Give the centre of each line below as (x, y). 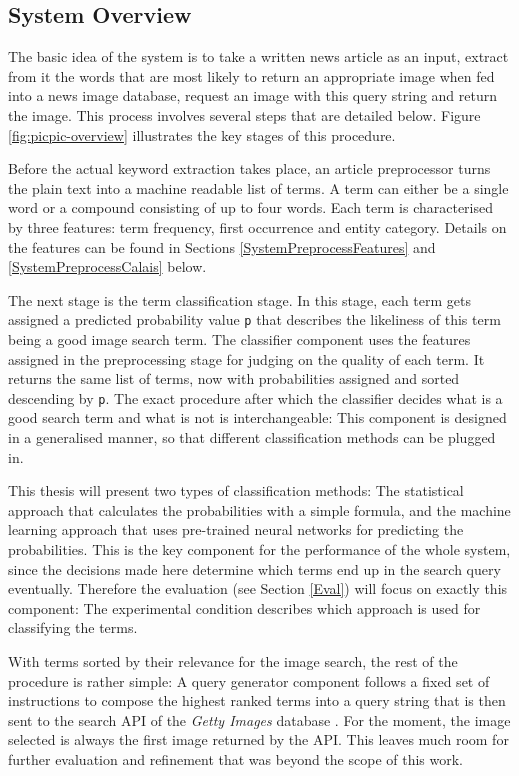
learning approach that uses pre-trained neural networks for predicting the (236, 529)
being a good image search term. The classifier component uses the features (239, 338)
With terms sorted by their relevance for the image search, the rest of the (233, 660)
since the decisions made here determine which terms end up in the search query (254, 568)
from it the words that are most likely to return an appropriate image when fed (251, 75)
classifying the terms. (73, 627)
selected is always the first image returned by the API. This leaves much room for (258, 739)
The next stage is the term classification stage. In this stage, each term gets (239, 299)
